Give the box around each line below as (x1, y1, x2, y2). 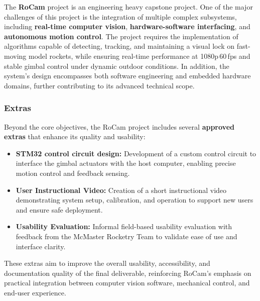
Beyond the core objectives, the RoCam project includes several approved (4, 121, 234, 132)
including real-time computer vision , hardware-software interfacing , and (4, 21, 250, 32)
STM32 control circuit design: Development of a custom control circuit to (16, 148, 256, 158)
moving (4, 50, 27, 61)
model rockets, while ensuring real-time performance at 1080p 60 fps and (28, 50, 250, 61)
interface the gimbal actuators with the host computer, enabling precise (16, 158, 236, 168)
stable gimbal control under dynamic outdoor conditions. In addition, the (4, 60, 229, 71)
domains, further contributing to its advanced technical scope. (4, 80, 195, 90)
